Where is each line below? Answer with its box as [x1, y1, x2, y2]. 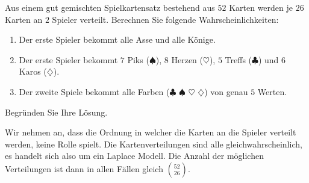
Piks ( [127, 53, 149, 66]
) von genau [204, 85, 248, 98]
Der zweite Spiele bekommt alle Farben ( [19, 85, 170, 98]
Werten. [257, 85, 287, 98]
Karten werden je [229, 1, 293, 13]
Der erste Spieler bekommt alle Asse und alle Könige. [19, 33, 216, 46]
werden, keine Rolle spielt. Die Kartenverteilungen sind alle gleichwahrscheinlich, [5, 137, 302, 150]
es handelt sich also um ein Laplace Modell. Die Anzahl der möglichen [5, 149, 264, 162]
